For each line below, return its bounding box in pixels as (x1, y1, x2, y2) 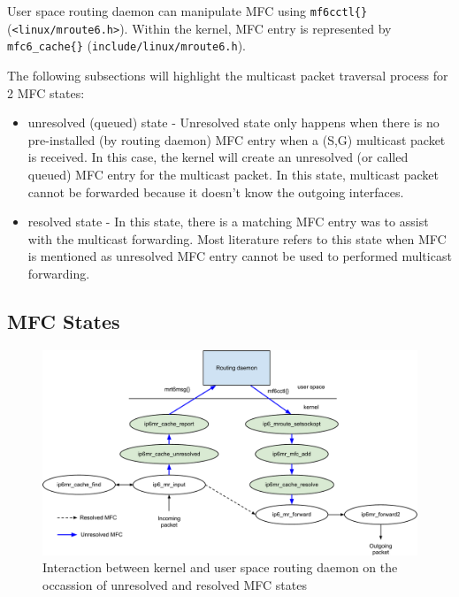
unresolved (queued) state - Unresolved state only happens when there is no (27, 113, 440, 132)
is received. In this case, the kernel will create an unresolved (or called (27, 148, 409, 166)
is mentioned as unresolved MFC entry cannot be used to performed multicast (27, 247, 452, 265)
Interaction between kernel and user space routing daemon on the (42, 558, 398, 577)
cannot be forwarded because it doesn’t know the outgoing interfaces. (27, 182, 404, 201)
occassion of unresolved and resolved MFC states (42, 575, 307, 593)
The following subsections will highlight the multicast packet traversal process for (7, 65, 448, 84)
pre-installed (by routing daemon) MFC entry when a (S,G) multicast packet (27, 130, 446, 149)
